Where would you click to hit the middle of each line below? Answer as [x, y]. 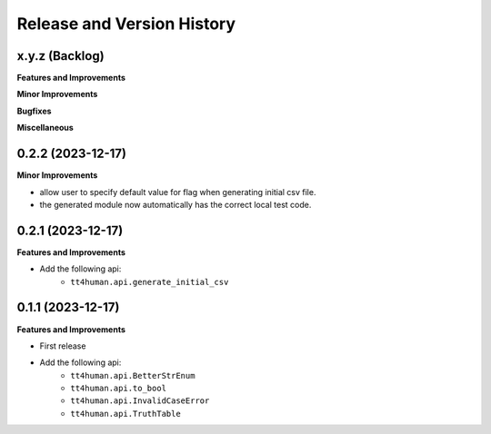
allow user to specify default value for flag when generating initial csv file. [178, 192]
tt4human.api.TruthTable [125, 414]
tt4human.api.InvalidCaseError [140, 401]
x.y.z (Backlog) [60, 56]
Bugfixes [34, 111]
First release [63, 346]
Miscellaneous [45, 128]
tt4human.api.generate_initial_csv [150, 282]
